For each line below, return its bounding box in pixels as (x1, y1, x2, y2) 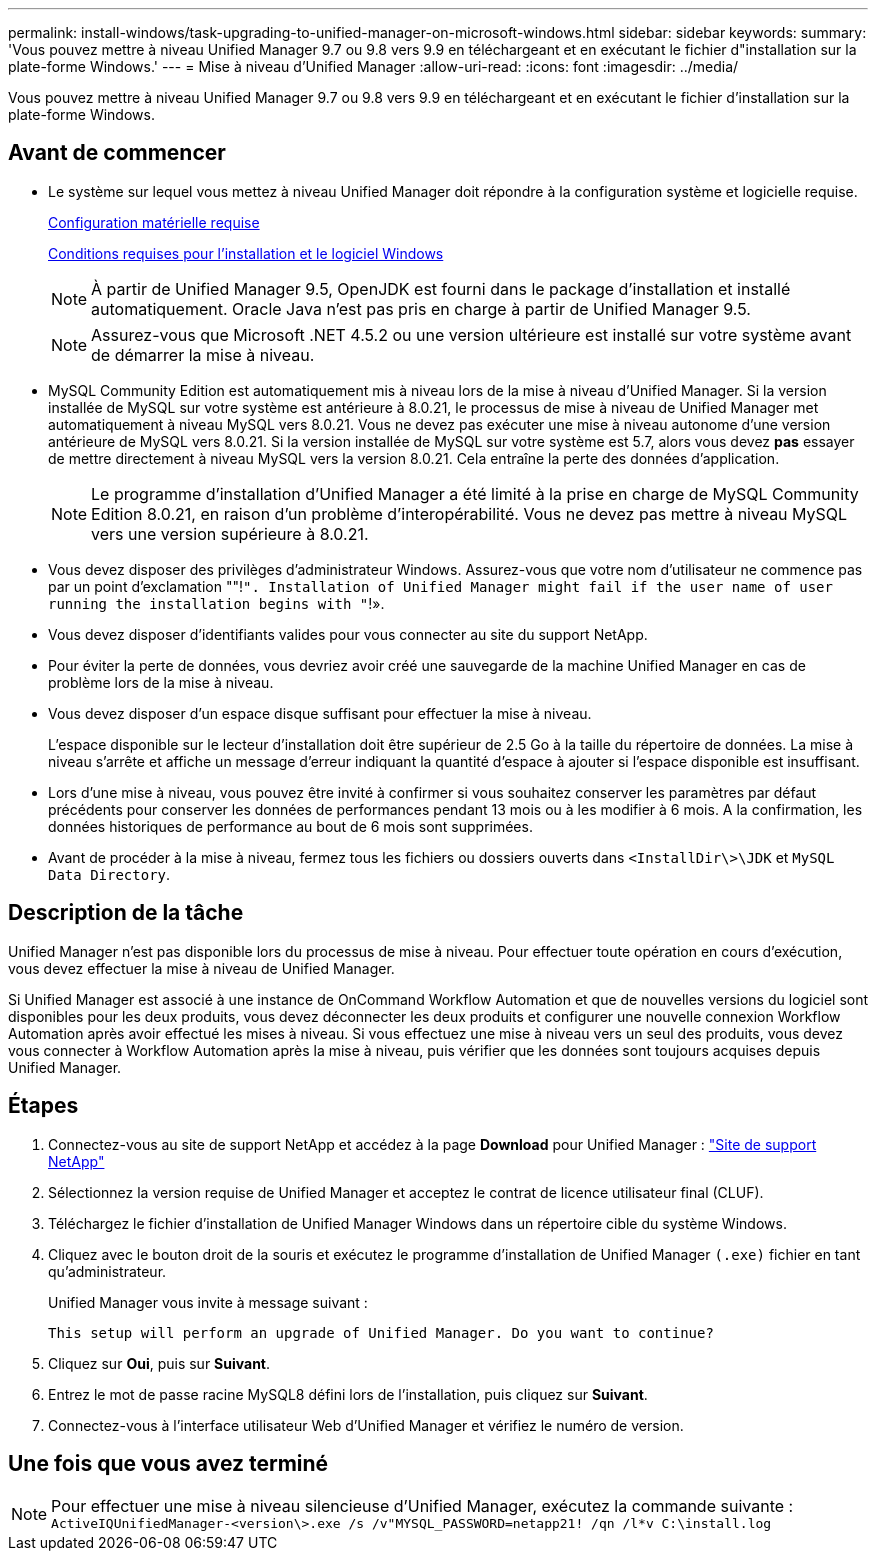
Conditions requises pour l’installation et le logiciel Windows (48, 244, 444, 262)
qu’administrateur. (48, 1262, 167, 1280)
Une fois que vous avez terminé (8, 1450, 329, 1476)
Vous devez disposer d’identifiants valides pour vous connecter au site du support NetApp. (48, 625, 648, 643)
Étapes (8, 1093, 79, 1119)
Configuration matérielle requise (48, 213, 260, 231)
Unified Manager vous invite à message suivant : (48, 1293, 368, 1311)
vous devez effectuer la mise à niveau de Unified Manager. (8, 959, 395, 977)
